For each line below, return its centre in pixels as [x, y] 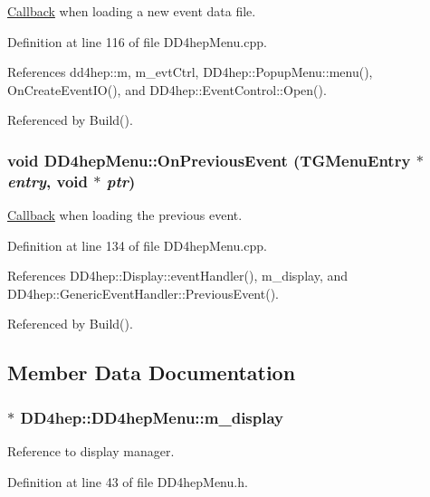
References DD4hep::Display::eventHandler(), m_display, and [178, 276]
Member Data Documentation [152, 373]
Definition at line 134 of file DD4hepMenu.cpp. [137, 245]
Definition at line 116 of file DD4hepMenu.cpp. [137, 41]
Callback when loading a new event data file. [132, 11]
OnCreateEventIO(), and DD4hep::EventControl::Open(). [167, 89]
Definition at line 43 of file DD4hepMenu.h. [128, 481]
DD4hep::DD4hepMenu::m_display [152, 417]
